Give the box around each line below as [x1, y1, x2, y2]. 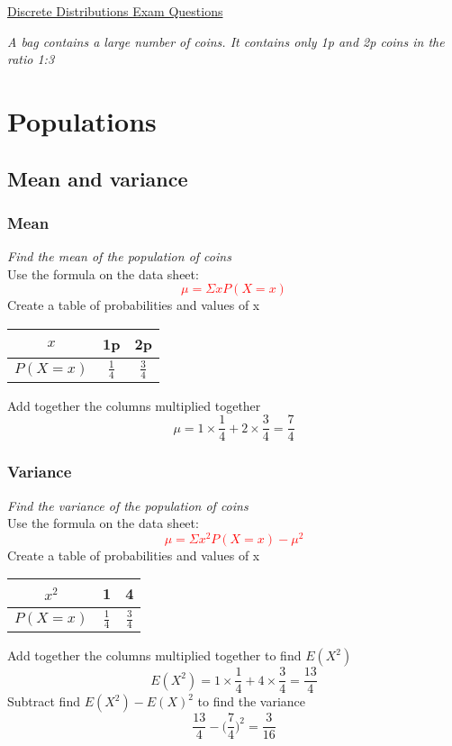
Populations [7, 102, 157, 139]
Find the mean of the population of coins [7, 247, 231, 266]
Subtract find [7, 692, 80, 711]
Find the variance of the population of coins [7, 496, 249, 514]
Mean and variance [7, 164, 188, 192]
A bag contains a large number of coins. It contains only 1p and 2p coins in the [7, 32, 445, 50]
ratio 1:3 [7, 50, 55, 68]
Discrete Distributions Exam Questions [7, 2, 223, 20]
